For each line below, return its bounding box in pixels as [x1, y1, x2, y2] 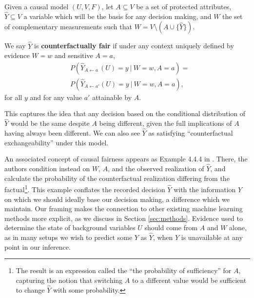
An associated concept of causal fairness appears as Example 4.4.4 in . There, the [4, 154, 248, 164]
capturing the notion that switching [16, 275, 123, 285]
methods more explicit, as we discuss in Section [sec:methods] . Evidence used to [4, 213, 243, 223]
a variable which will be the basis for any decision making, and [23, 11, 212, 21]
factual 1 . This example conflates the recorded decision [4, 183, 165, 194]
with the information [174, 184, 236, 194]
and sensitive [54, 50, 93, 60]
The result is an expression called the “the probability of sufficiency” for [16, 265, 232, 276]
